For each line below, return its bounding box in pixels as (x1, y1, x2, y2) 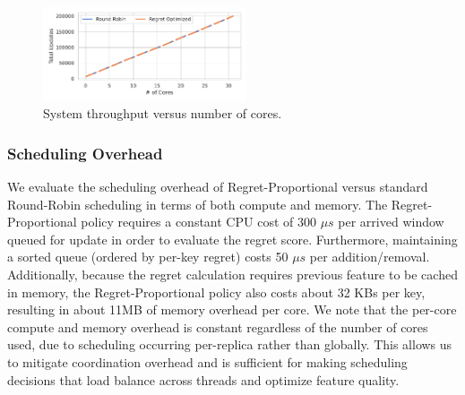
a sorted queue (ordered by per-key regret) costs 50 (7, 247, 288, 266)
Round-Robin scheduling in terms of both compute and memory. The (7, 194, 388, 213)
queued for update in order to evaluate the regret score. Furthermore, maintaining (7, 229, 458, 248)
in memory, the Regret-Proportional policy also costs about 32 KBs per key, (7, 282, 426, 301)
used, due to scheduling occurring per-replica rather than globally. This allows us (7, 335, 452, 354)
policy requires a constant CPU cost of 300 (81, 212, 316, 231)
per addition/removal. (309, 247, 430, 266)
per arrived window (338, 212, 444, 231)
